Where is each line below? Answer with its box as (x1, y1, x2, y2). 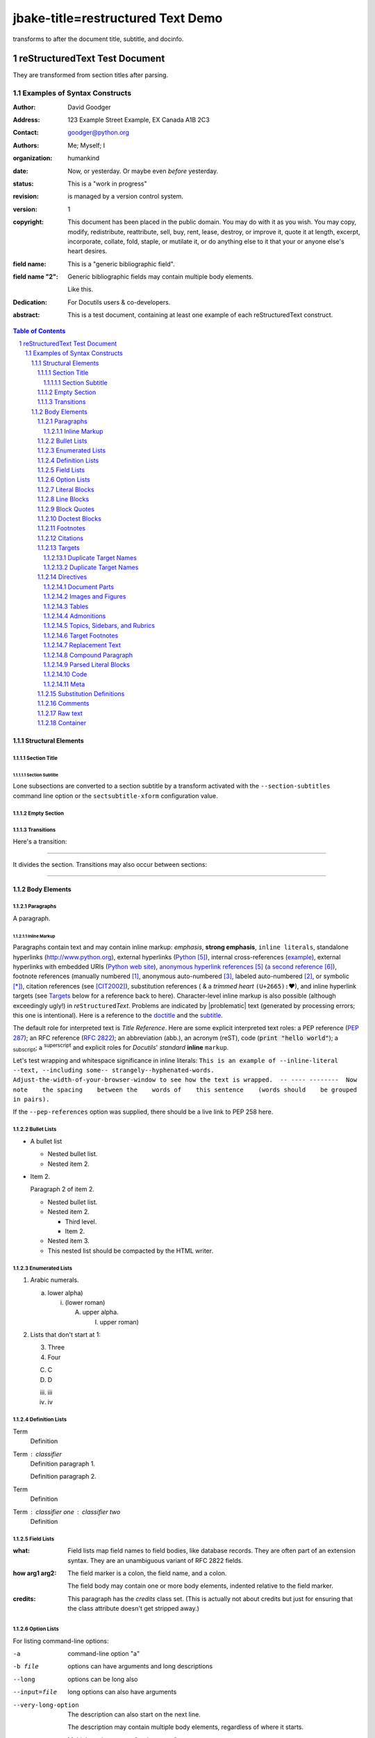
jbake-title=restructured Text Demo (12, 10, 223, 26)
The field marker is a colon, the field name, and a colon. (67, 1569, 227, 1577)
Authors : (12, 141, 40, 149)
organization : (12, 154, 53, 163)
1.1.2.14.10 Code (43, 670, 87, 679)
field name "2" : (12, 273, 58, 281)
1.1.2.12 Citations (37, 534, 83, 542)
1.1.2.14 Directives (37, 573, 87, 581)
